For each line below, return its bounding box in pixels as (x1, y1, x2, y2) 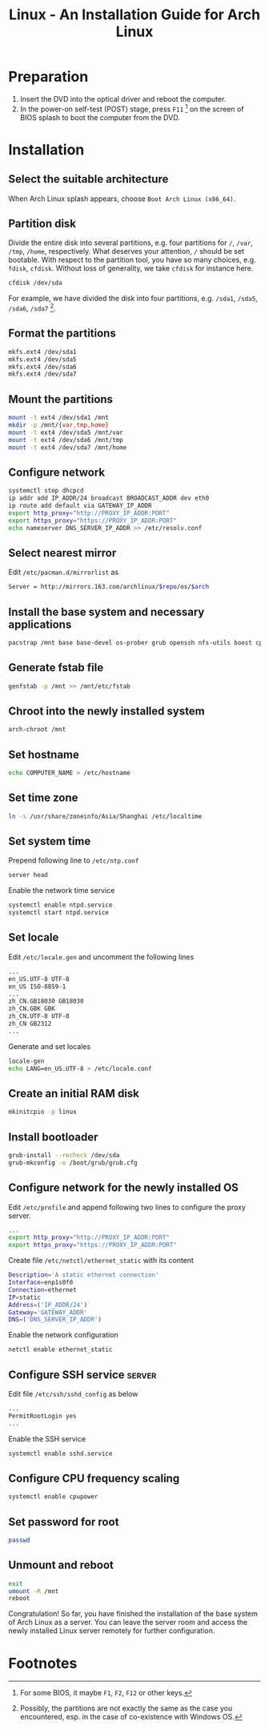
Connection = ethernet (8, 1285, 78, 1294)
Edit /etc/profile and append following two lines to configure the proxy (8, 1202, 247, 1212)
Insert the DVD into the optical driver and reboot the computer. (19, 94, 227, 103)
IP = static (8, 1293, 42, 1301)
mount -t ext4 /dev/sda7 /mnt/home (8, 443, 127, 452)
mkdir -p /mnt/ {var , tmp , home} (8, 420, 110, 429)
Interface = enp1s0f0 (8, 1279, 74, 1287)
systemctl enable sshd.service (8, 1450, 113, 1458)
